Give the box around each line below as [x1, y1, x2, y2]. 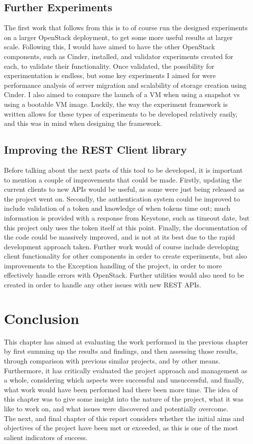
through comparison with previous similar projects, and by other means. [4, 355, 220, 365]
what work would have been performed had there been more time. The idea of [4, 384, 238, 394]
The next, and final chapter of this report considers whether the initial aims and [4, 413, 245, 423]
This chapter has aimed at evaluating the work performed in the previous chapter [4, 336, 248, 346]
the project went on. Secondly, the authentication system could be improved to [4, 193, 240, 203]
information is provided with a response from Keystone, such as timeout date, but [4, 212, 250, 222]
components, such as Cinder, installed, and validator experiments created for [4, 51, 233, 61]
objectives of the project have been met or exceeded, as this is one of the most [4, 423, 238, 433]
